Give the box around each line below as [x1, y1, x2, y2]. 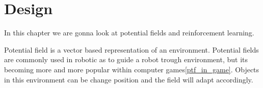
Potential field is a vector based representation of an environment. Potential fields [4, 44, 259, 55]
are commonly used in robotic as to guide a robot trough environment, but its [4, 54, 248, 65]
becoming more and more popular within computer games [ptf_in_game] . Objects [4, 64, 259, 74]
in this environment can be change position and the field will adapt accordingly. [4, 74, 253, 84]
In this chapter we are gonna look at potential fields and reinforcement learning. [4, 27, 254, 38]
